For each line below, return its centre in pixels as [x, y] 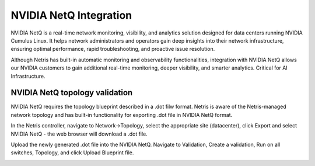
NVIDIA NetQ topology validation [72, 93]
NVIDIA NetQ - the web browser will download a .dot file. [79, 134]
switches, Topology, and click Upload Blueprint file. [72, 153]
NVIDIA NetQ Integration [71, 15]
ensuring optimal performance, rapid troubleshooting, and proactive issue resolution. [113, 49]
